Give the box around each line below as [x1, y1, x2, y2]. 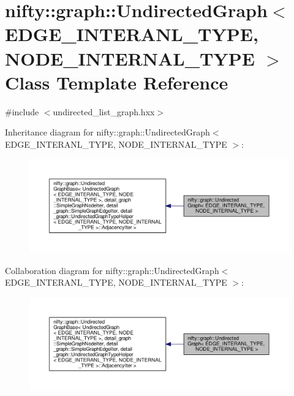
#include [5, 105, 39, 118]
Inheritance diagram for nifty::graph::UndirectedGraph [5, 126, 210, 139]
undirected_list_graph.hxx [53, 105, 155, 118]
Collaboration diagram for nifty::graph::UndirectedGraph [5, 264, 219, 276]
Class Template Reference [5, 69, 228, 94]
